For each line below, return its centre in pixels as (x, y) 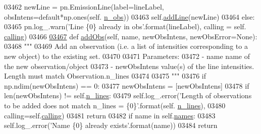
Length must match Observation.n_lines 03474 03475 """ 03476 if (105, 76)
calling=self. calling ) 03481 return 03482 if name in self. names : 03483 (110, 115)
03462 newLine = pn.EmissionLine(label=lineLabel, (84, 7)
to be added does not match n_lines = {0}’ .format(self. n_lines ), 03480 (115, 105)
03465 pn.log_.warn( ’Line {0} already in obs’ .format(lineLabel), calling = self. (125, 26)
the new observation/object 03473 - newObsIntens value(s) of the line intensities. (129, 66)
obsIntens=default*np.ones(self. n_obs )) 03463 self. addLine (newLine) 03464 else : (129, 16)
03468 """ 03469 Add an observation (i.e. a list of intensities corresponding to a (126, 46)
